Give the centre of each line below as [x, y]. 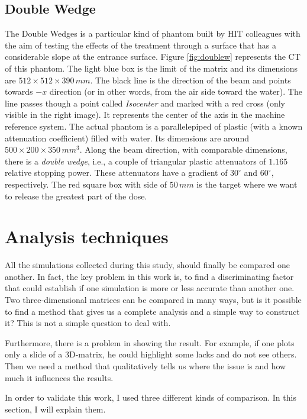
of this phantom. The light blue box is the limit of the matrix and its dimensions [151, 68]
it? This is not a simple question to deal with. [88, 323]
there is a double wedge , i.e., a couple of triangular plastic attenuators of [135, 161]
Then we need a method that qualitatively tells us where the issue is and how [146, 365]
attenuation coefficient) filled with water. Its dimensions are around [127, 138]
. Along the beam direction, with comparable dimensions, [183, 149]
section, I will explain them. [55, 409]
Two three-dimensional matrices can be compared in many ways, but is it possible [153, 300]
